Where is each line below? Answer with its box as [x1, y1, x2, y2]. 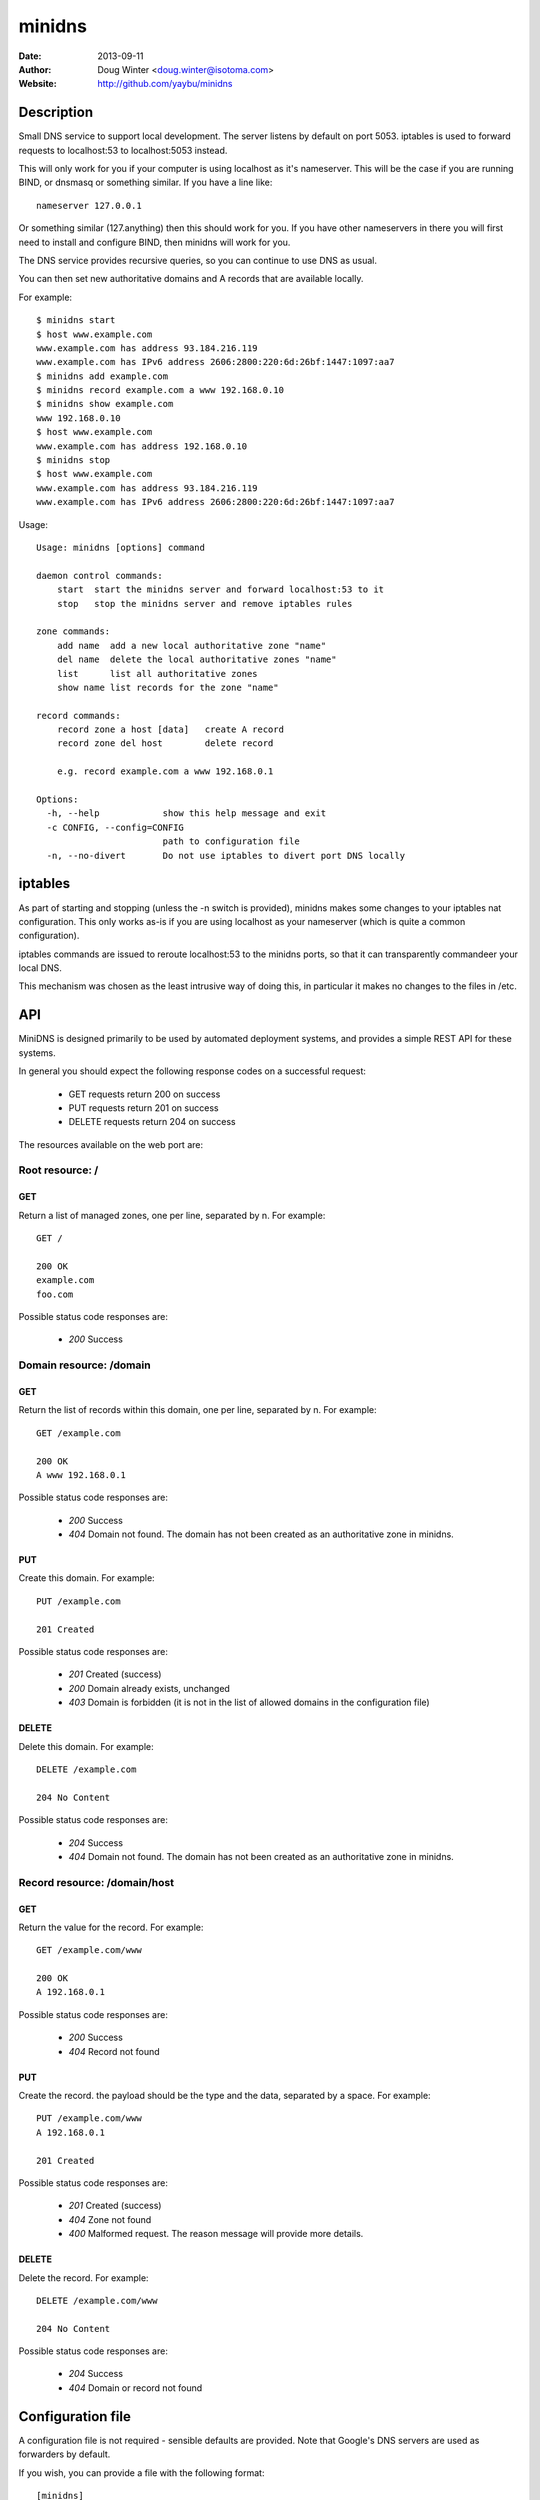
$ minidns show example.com [36, 398, 174, 410]
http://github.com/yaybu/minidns [97, 78, 233, 90]
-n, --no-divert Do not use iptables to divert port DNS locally [46, 850, 406, 861]
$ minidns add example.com [36, 370, 169, 382]
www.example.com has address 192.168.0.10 [36, 440, 248, 452]
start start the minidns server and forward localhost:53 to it [56, 584, 385, 595]
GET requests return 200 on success [68, 1088, 221, 1100]
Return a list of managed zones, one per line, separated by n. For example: [18, 1209, 326, 1221]
